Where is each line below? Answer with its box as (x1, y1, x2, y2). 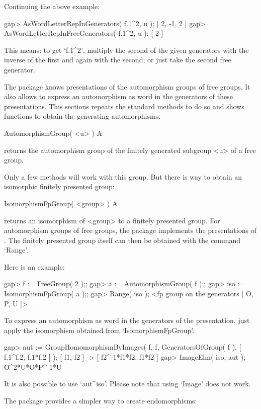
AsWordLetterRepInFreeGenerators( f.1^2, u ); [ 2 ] (4, 28, 163, 38)
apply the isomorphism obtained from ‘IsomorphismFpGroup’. (4, 324, 195, 335)
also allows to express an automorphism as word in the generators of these (4, 91, 233, 102)
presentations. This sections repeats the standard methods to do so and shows (4, 101, 244, 111)
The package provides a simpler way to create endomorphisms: (4, 395, 197, 405)
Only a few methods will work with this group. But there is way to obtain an (4, 171, 242, 182)
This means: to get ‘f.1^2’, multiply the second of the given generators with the (4, 44, 249, 55)
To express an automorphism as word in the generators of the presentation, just (4, 315, 250, 325)
